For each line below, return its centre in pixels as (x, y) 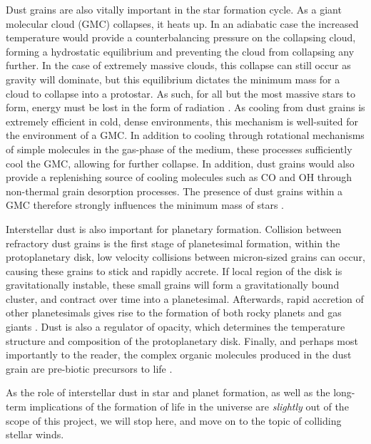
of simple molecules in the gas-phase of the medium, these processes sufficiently (179, 149)
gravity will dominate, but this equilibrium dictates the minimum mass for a (173, 79)
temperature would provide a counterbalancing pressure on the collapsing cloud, (181, 37)
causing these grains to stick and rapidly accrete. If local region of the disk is (174, 270)
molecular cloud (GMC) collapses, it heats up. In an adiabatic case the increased (182, 23)
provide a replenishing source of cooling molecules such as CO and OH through (179, 177)
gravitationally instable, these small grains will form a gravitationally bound (173, 285)
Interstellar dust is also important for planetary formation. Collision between (174, 228)
